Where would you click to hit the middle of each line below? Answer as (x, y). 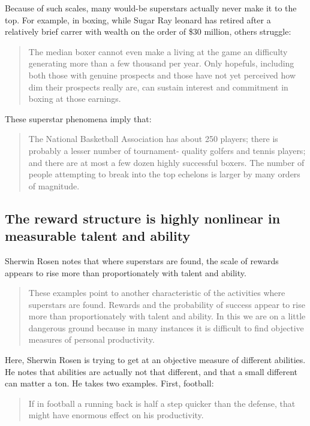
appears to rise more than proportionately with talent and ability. (126, 272)
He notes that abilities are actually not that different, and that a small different (151, 371)
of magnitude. (54, 185)
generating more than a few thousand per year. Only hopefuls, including (161, 63)
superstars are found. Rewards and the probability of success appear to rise (167, 304)
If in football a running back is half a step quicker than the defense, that (162, 403)
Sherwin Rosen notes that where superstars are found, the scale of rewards (142, 260)
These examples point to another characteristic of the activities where (157, 293)
